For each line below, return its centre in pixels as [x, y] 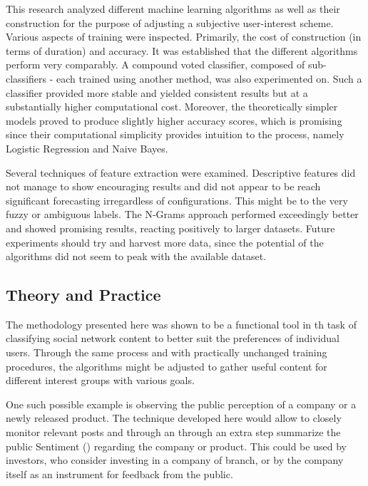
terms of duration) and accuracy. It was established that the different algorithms [182, 50]
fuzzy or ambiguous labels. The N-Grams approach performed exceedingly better [182, 214]
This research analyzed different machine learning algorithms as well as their [173, 9]
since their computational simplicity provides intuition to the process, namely [175, 134]
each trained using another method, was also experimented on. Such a [209, 78]
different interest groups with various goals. [100, 380]
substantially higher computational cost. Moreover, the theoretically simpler [172, 107]
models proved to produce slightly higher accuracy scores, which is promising [174, 120]
